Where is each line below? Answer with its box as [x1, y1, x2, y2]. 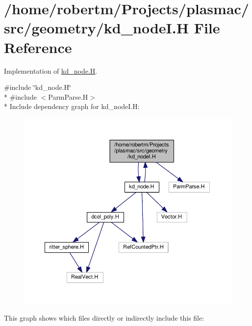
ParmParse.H [48, 91, 88, 102]
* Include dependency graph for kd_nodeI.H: [4, 101, 140, 111]
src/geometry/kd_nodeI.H [4, 18, 189, 38]
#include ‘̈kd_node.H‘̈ [4, 82, 71, 92]
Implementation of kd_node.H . [4, 65, 98, 76]
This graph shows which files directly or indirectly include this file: [4, 313, 204, 323]
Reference [4, 37, 72, 57]
